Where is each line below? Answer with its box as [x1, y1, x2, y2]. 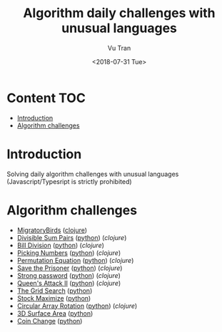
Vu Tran [107, 43, 131, 52]
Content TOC [6, 90, 86, 106]
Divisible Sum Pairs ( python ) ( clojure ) [16, 233, 127, 242]
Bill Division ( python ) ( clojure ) [16, 241, 105, 249]
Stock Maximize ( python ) [16, 294, 91, 302]
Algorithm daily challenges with [23, 5, 216, 21]
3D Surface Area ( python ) [16, 308, 94, 318]
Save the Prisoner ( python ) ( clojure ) [16, 264, 123, 272]
